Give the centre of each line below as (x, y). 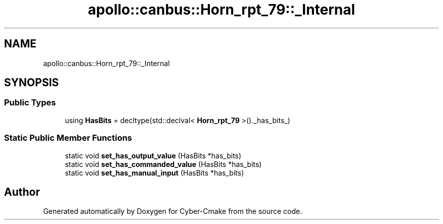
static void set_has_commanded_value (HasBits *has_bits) (163, 164)
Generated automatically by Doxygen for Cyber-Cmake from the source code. (173, 211)
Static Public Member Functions (68, 138)
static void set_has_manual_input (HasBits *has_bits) (154, 173)
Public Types (30, 103)
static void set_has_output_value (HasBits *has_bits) (153, 155)
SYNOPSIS (32, 83)
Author (22, 192)
